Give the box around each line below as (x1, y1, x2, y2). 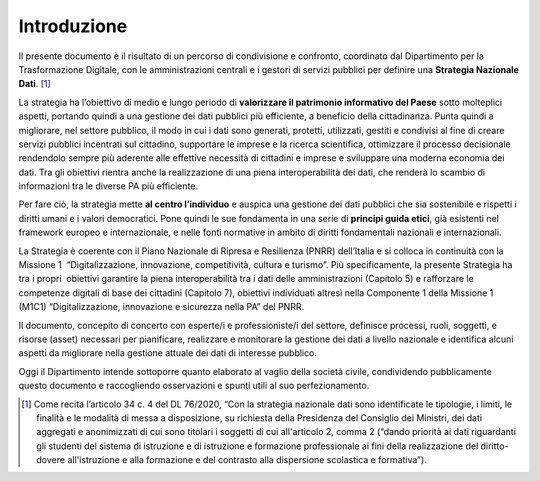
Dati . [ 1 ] (18, 78, 52, 90)
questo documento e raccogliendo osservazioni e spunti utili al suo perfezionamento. (18, 380, 370, 392)
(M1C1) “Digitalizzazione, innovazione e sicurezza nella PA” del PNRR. (18, 301, 305, 313)
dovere (36, 454, 65, 466)
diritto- (480, 440, 509, 452)
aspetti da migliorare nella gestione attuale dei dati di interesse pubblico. (18, 347, 317, 359)
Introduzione (18, 15, 128, 37)
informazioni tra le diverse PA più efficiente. (18, 180, 199, 192)
